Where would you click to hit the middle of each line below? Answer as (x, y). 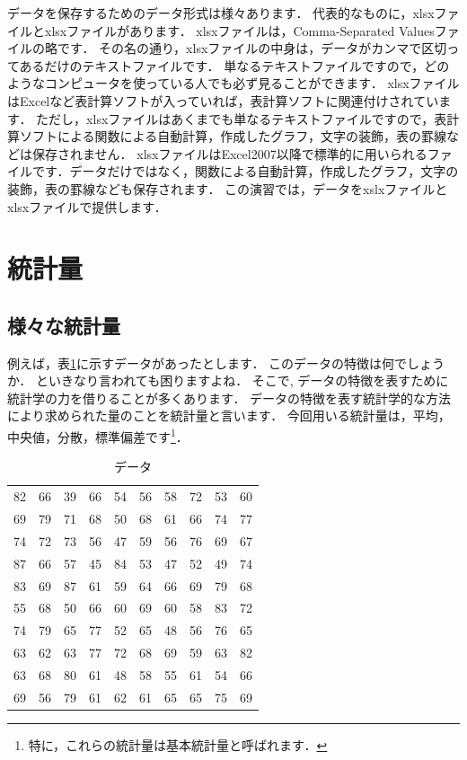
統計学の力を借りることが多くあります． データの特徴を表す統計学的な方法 (229, 398)
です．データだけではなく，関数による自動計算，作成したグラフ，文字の (245, 171)
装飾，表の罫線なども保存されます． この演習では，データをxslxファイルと (228, 188)
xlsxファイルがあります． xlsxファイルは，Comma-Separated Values (239, 30)
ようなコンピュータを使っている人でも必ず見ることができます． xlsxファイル (233, 83)
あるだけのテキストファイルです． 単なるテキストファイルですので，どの (234, 65)
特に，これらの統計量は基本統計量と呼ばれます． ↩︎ (178, 744)
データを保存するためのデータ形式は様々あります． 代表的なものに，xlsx (221, 13)
